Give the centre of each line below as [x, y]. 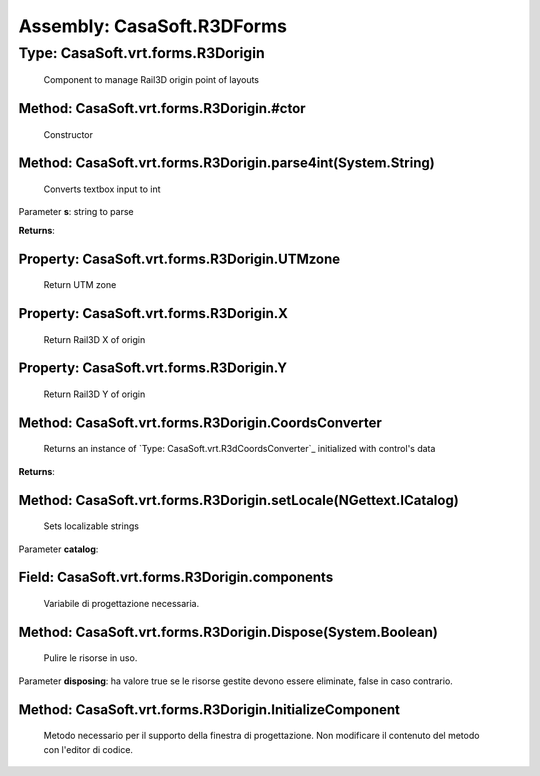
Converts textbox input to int [102, 189]
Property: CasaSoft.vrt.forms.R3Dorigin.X [153, 313]
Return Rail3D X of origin [94, 339]
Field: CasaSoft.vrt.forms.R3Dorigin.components [176, 577]
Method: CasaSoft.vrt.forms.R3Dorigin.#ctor [162, 108]
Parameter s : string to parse [76, 212]
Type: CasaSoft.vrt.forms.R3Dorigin [141, 53]
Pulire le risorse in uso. [90, 658]
